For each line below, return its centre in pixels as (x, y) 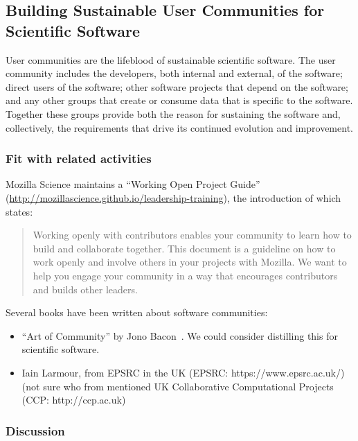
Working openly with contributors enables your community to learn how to (192, 235)
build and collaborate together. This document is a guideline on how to (184, 248)
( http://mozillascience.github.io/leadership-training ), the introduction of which (173, 197)
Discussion (35, 430)
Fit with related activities (79, 158)
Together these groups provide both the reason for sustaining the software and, (173, 113)
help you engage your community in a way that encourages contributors (185, 275)
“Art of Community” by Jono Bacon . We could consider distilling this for (180, 335)
